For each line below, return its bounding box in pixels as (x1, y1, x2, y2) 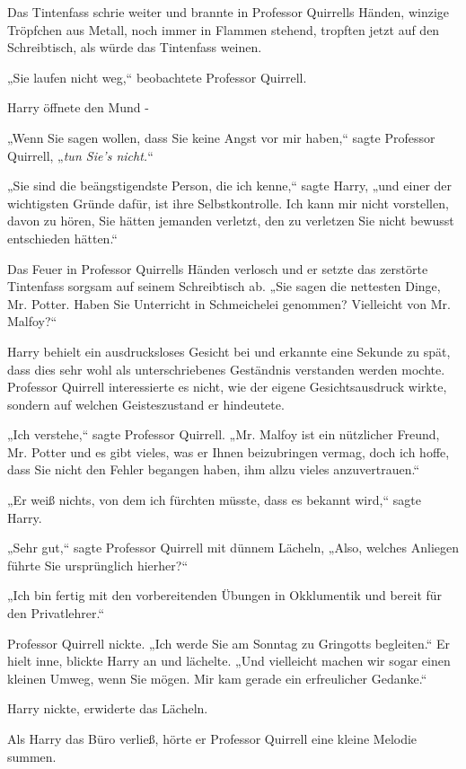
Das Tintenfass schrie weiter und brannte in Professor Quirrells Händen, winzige (7, 3, 449, 21)
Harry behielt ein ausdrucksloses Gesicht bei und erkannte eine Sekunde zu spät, (7, 341, 451, 360)
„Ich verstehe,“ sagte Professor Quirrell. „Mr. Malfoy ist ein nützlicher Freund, (7, 425, 440, 444)
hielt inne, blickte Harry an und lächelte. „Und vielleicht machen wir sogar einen (7, 651, 451, 670)
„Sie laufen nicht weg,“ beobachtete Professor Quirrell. (7, 67, 307, 86)
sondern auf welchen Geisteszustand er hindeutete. (7, 394, 285, 413)
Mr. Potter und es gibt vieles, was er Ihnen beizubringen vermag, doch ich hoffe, (7, 442, 450, 461)
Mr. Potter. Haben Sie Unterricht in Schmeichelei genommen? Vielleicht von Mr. (7, 294, 451, 313)
